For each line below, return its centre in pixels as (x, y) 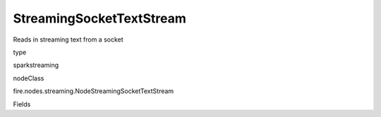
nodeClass (29, 78)
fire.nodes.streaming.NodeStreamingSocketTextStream (93, 91)
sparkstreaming (36, 65)
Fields (22, 104)
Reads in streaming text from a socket (68, 39)
